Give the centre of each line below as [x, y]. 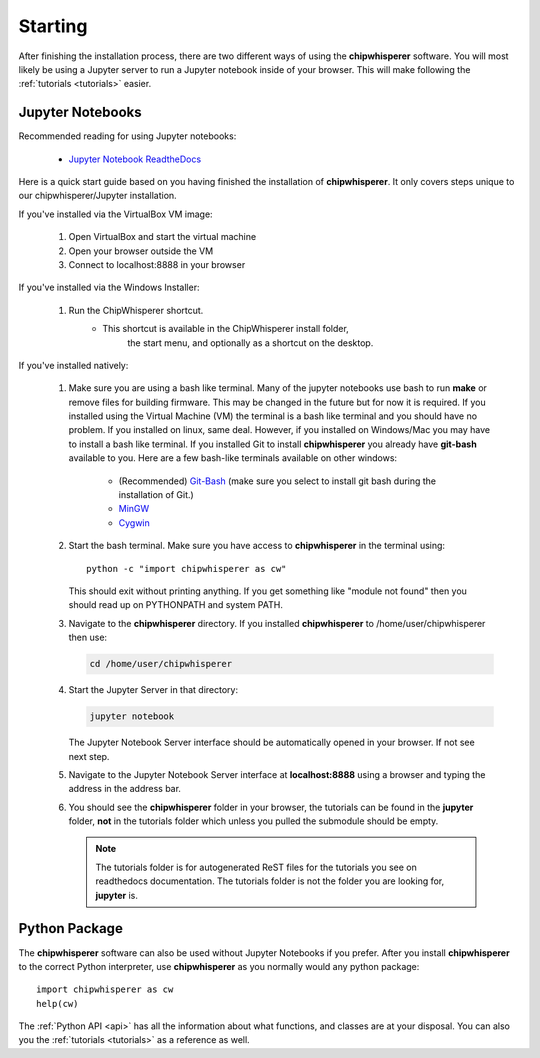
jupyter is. [117, 895]
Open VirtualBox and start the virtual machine [162, 237]
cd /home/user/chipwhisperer [161, 664]
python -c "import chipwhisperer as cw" [186, 568]
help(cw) [57, 1003]
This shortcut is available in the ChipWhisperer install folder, [225, 329]
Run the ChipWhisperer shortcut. [136, 310]
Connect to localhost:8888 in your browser [157, 264]
